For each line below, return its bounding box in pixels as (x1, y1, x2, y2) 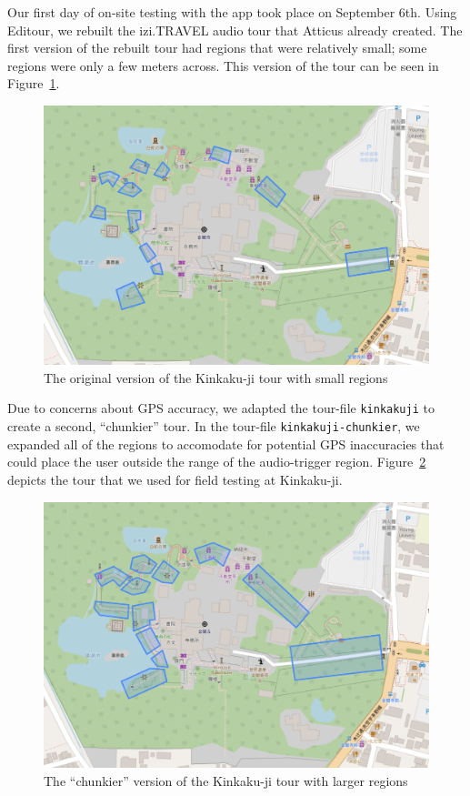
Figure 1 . (7, 74, 60, 93)
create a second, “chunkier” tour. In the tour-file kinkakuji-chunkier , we (7, 417, 420, 436)
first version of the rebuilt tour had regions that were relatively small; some (7, 38, 427, 57)
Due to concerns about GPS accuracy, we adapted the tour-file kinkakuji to (7, 398, 435, 418)
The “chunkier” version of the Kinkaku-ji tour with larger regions (44, 771, 408, 790)
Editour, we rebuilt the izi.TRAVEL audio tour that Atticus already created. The (7, 20, 463, 39)
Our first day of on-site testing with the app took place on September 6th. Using (7, 3, 457, 21)
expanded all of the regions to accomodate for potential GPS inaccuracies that (7, 434, 445, 453)
